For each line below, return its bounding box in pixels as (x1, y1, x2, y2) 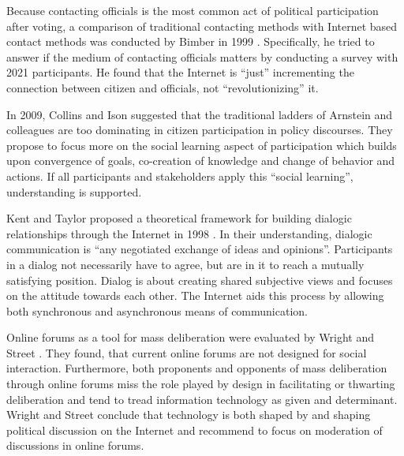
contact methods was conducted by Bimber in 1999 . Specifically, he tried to (6, 33, 375, 50)
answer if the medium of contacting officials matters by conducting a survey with (6, 48, 398, 65)
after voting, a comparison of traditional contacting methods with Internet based (6, 17, 398, 34)
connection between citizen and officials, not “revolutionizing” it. (6, 79, 319, 95)
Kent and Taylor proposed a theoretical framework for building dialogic (6, 210, 352, 226)
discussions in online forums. (6, 437, 144, 454)
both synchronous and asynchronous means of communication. (6, 302, 308, 319)
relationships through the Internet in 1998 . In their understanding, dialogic (6, 225, 372, 241)
